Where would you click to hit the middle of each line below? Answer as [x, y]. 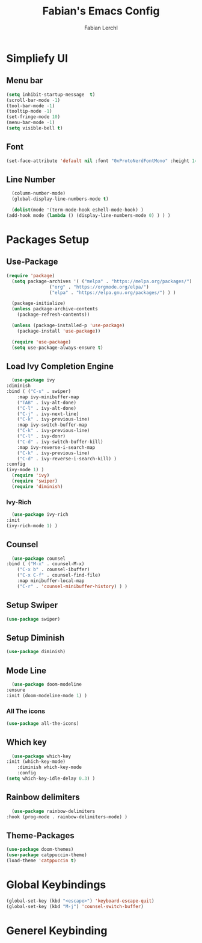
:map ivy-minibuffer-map [48, 397]
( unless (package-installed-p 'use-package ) [68, 325]
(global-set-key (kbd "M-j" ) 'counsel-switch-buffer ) [75, 906]
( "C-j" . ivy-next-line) [48, 414]
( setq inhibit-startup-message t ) [51, 95]
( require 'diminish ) [37, 486]
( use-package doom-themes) [40, 850]
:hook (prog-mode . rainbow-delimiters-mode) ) [67, 817]
